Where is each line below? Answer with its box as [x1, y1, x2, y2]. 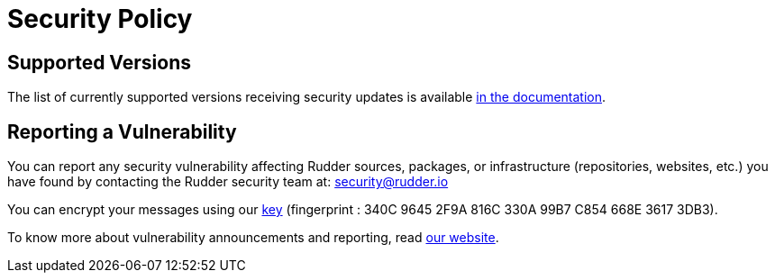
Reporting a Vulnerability [7, 120, 237, 143]
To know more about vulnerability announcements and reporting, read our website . [7, 230, 499, 246]
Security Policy [7, 4, 193, 34]
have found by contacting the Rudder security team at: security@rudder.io [7, 174, 449, 190]
